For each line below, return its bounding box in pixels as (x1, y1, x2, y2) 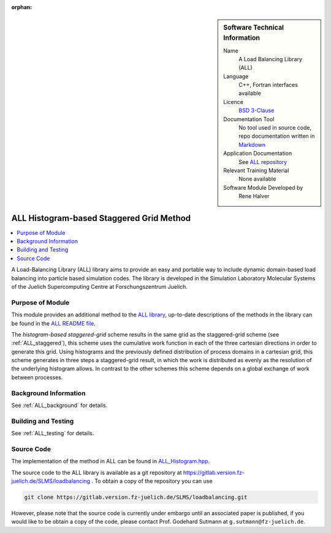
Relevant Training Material (223, 167, 289, 174)
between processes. (11, 373, 63, 381)
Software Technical (223, 23, 284, 32)
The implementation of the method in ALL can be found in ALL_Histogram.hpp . (11, 458, 210, 465)
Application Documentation (223, 150, 292, 157)
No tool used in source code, (238, 124, 312, 132)
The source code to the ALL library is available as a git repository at (11, 469, 182, 476)
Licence (223, 98, 243, 105)
